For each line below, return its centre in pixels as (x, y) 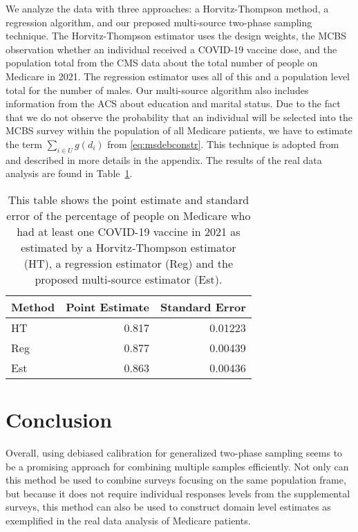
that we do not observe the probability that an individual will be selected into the (179, 117)
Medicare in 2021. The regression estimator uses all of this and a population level (178, 76)
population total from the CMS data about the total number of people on (162, 63)
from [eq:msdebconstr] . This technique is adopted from (223, 144)
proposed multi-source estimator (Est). (129, 279)
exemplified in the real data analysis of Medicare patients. (128, 521)
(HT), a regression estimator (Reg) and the (129, 263)
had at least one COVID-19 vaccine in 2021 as (129, 231)
